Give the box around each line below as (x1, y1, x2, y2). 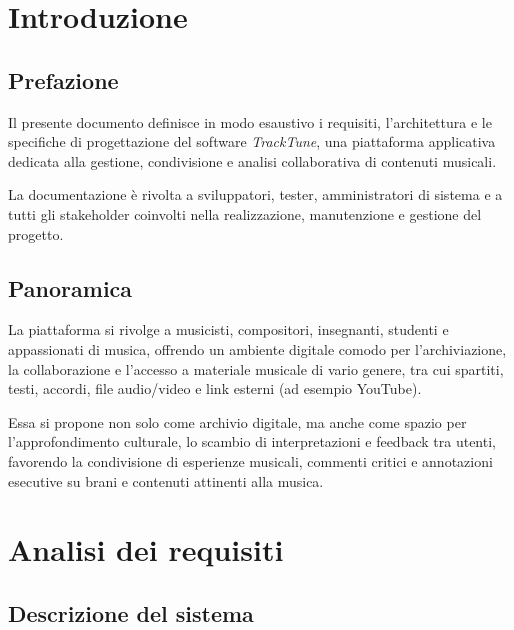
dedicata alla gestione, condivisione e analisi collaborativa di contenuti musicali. (8, 150, 497, 171)
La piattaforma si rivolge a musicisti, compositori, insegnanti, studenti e (8, 319, 449, 340)
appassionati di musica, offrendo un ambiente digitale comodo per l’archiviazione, (8, 338, 507, 359)
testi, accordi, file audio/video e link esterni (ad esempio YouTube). (8, 378, 422, 399)
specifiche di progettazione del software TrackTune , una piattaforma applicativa (8, 131, 496, 152)
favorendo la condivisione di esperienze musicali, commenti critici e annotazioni (8, 450, 493, 471)
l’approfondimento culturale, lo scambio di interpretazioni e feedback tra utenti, (8, 431, 496, 452)
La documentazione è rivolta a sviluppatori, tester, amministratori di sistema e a (8, 184, 503, 205)
